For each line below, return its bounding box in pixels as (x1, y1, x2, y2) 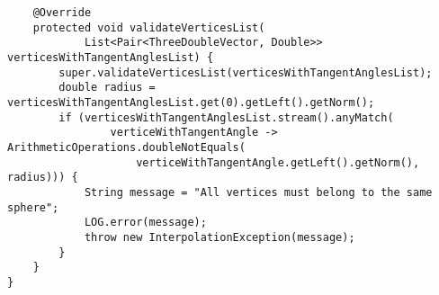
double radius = (58, 81, 156, 94)
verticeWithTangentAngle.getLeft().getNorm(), (136, 156, 420, 169)
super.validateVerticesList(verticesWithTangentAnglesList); (58, 66, 433, 79)
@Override (32, 6, 92, 19)
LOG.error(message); (84, 216, 207, 229)
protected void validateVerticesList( (32, 21, 265, 34)
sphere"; (7, 201, 59, 214)
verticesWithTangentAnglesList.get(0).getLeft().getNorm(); (7, 95, 375, 109)
